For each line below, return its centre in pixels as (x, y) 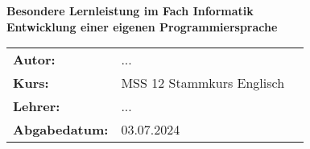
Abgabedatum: (61, 130)
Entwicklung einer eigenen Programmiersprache (142, 26)
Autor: (34, 60)
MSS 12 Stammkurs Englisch (203, 83)
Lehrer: (37, 106)
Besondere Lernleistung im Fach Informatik (130, 10)
